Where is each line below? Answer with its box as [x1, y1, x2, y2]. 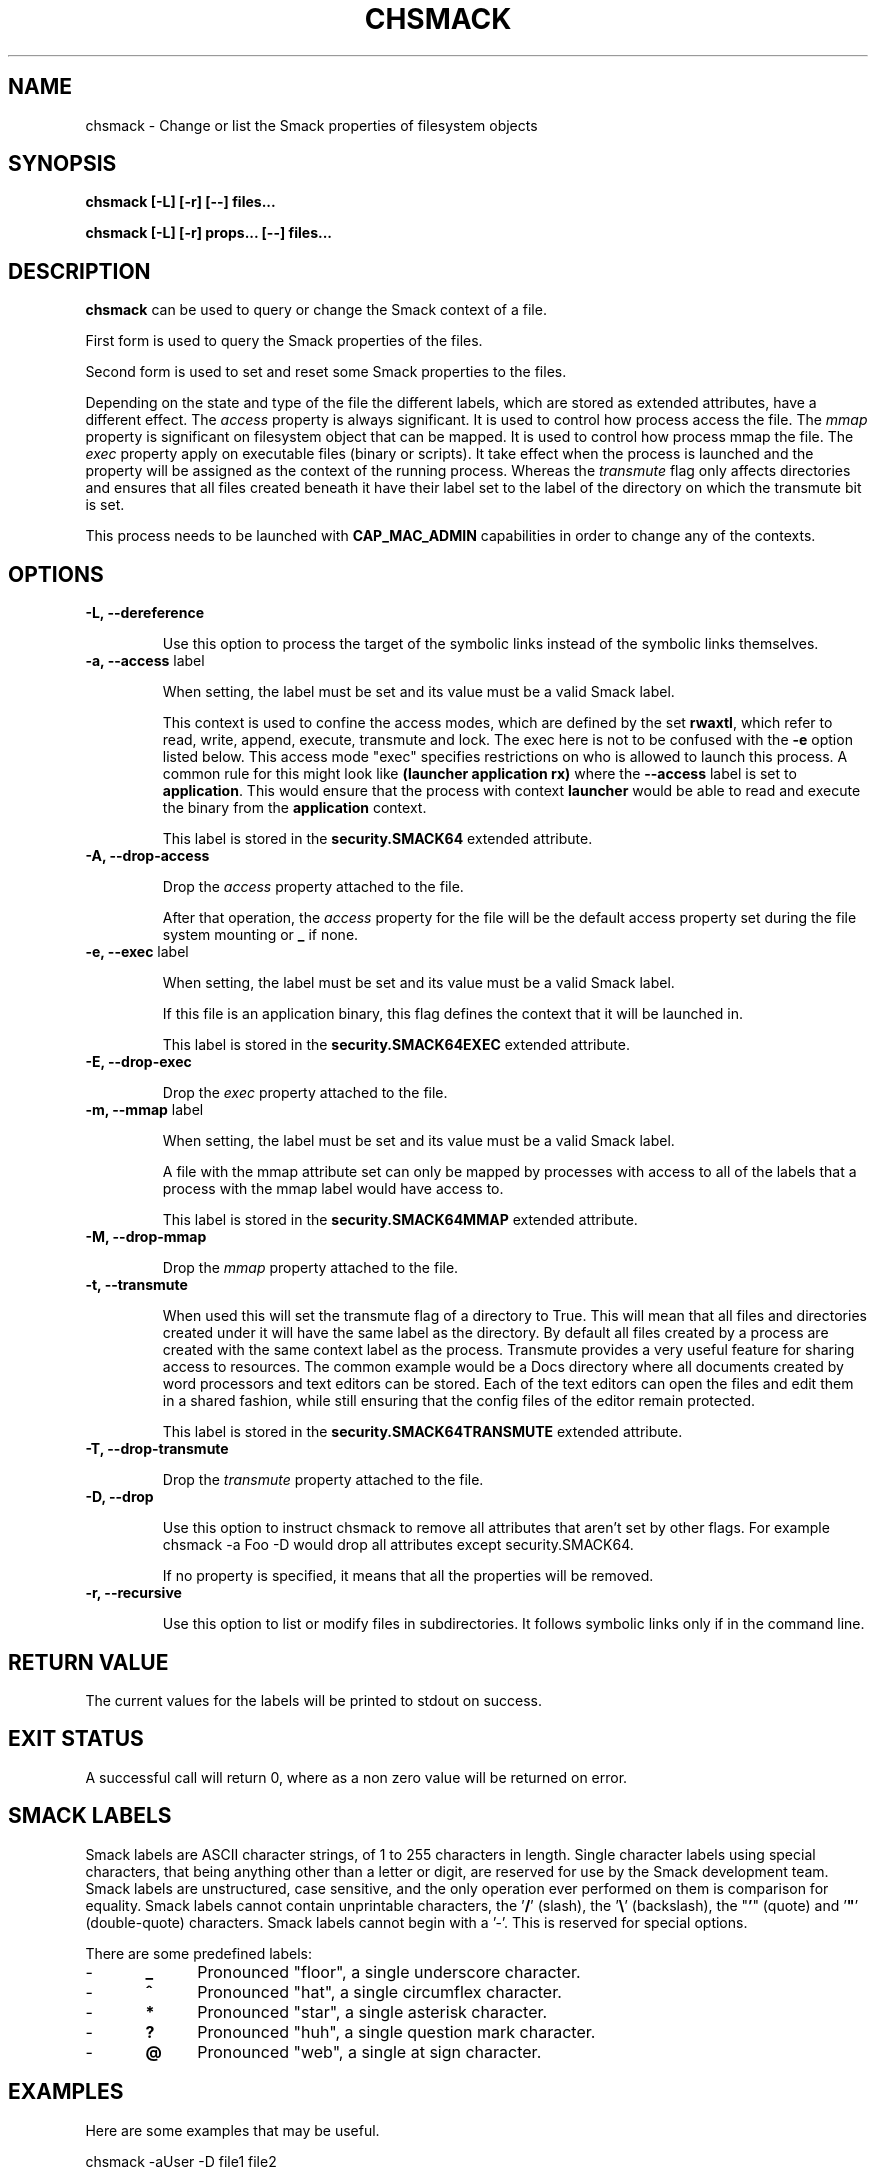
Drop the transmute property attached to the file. [162, 1471, 484, 1489]
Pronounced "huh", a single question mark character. [197, 2021, 596, 2042]
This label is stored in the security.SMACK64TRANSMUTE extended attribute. [162, 1423, 683, 1441]
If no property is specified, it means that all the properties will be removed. [162, 1567, 654, 1585]
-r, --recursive [85, 1584, 182, 1602]
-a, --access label [85, 652, 205, 670]
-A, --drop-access [85, 847, 210, 865]
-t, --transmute [85, 1276, 188, 1294]
